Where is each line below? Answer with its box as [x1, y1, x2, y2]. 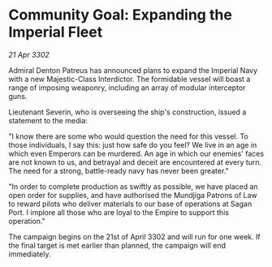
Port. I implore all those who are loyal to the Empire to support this [8, 207, 230, 217]
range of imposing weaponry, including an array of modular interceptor [8, 83, 246, 93]
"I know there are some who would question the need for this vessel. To [8, 131, 249, 141]
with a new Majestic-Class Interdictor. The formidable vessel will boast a [8, 74, 251, 84]
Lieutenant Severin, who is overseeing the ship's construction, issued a [8, 107, 247, 117]
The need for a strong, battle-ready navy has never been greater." [8, 166, 229, 175]
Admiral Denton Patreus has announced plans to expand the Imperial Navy [8, 65, 258, 75]
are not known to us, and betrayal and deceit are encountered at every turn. [8, 157, 262, 167]
